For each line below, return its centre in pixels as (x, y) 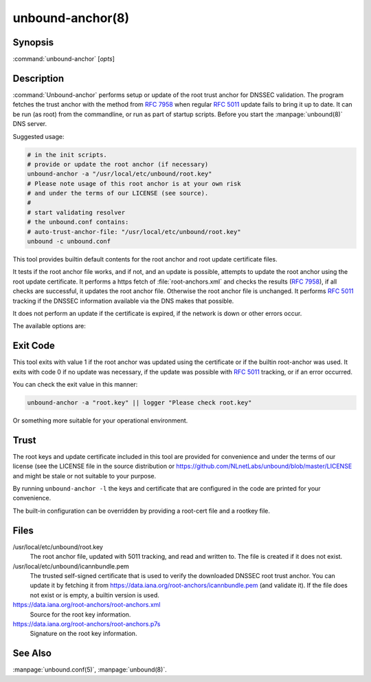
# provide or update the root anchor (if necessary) (118, 164)
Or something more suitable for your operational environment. (100, 420)
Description (38, 78)
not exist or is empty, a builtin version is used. (94, 595)
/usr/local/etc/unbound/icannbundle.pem (71, 566)
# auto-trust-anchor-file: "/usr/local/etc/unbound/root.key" (134, 232)
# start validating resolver (76, 212)
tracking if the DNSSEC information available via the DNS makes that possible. (123, 301)
